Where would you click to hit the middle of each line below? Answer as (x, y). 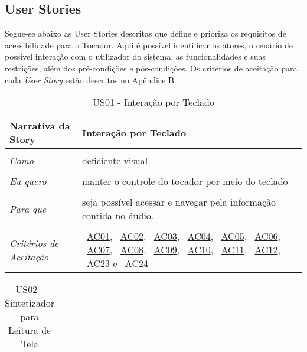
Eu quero (28, 181)
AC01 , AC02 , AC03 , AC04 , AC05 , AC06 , (183, 236)
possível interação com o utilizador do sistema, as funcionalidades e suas (135, 56)
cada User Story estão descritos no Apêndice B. (91, 79)
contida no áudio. (118, 216)
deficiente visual (115, 161)
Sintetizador (30, 303)
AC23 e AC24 (117, 263)
